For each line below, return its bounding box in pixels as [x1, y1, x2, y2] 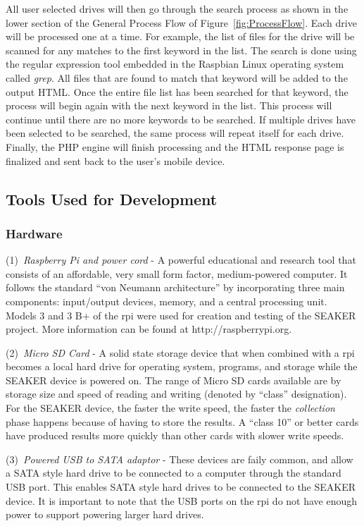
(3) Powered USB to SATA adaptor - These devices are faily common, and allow [6, 451, 353, 466]
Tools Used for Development [6, 188, 218, 209]
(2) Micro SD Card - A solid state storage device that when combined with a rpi [6, 345, 355, 360]
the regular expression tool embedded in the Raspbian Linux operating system [6, 56, 344, 71]
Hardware [6, 224, 63, 242]
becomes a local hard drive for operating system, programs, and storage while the [6, 359, 358, 374]
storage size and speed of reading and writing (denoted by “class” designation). [6, 386, 347, 401]
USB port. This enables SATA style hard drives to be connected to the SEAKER [6, 479, 356, 494]
